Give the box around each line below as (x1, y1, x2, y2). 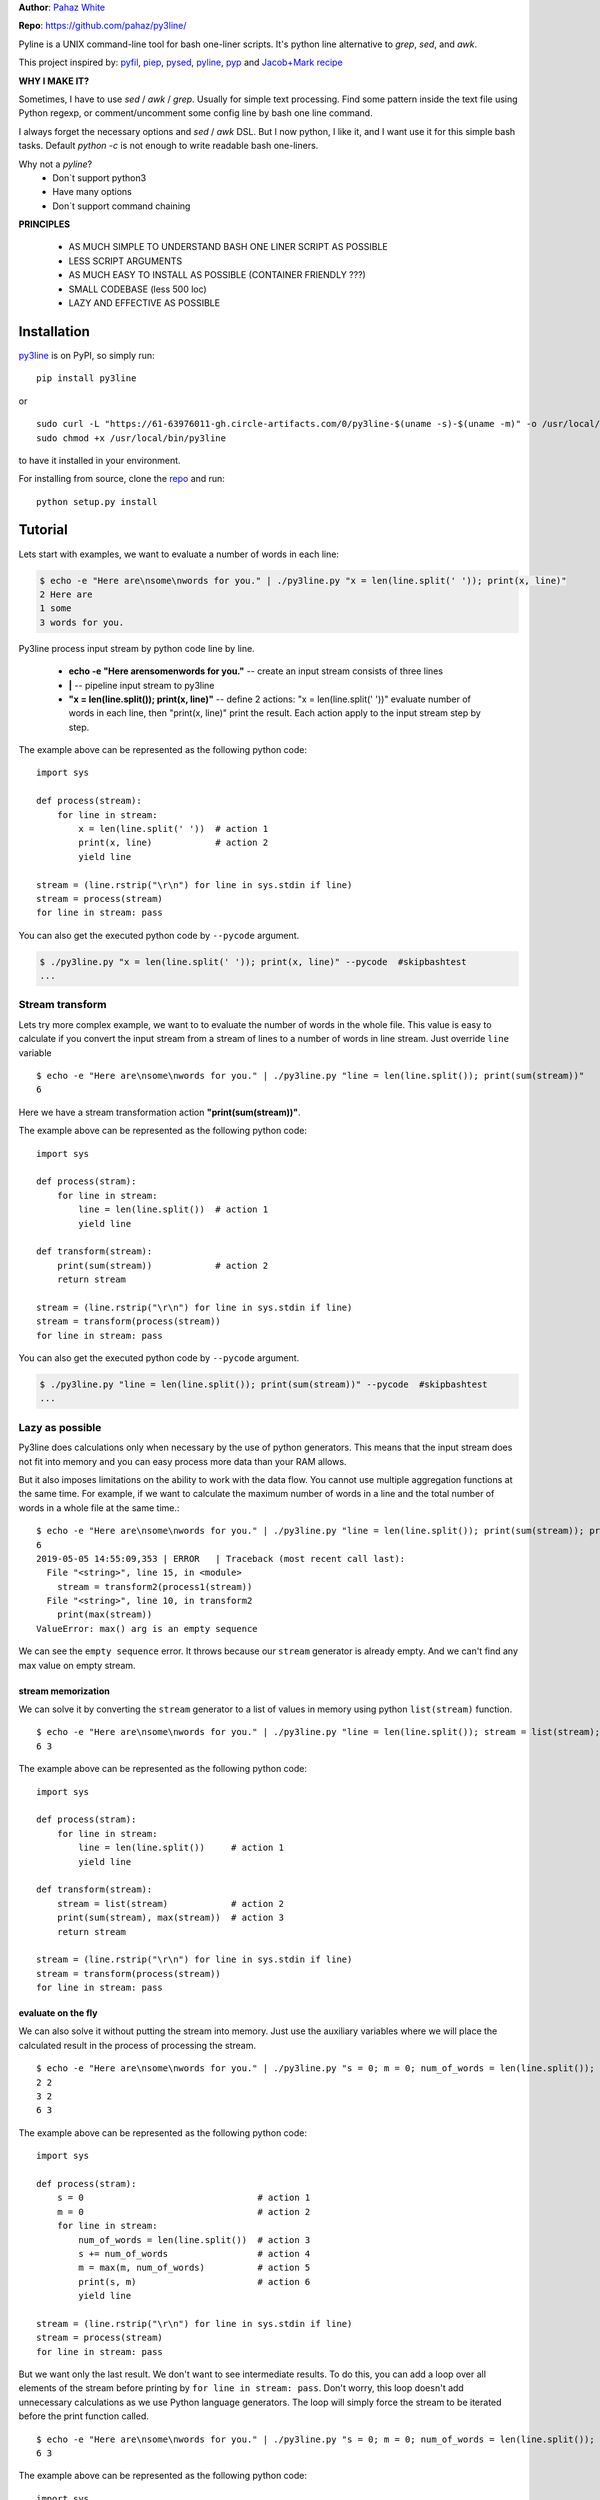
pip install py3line (36, 373, 137, 384)
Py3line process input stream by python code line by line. (18, 642, 255, 654)
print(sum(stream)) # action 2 (56, 1260, 269, 1271)
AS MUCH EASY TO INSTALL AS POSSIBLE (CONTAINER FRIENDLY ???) (68, 269, 367, 281)
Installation (18, 323, 90, 340)
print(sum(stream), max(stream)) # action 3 (56, 1912, 285, 1924)
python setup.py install (36, 496, 158, 507)
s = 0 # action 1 (56, 2192, 311, 2204)
